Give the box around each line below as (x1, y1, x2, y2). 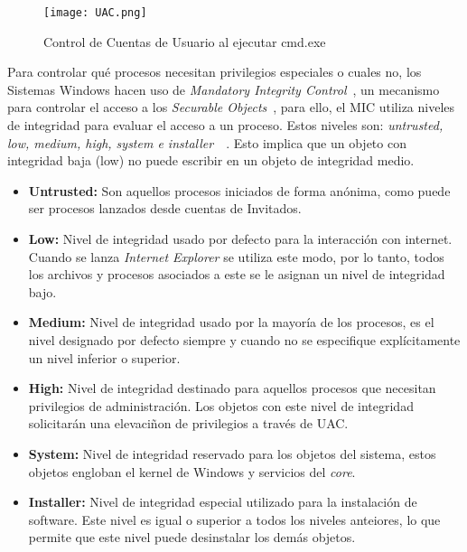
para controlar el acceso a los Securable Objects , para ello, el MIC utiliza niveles (7, 98, 455, 117)
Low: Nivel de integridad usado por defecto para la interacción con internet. (28, 229, 453, 248)
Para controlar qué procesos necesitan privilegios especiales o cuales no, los (7, 62, 422, 81)
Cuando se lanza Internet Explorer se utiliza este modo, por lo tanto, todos (28, 247, 444, 266)
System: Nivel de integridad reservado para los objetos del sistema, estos (28, 444, 436, 463)
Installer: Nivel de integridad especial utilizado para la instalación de (28, 492, 417, 511)
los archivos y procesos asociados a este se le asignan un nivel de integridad (28, 265, 445, 284)
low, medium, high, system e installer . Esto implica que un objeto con (7, 133, 406, 152)
